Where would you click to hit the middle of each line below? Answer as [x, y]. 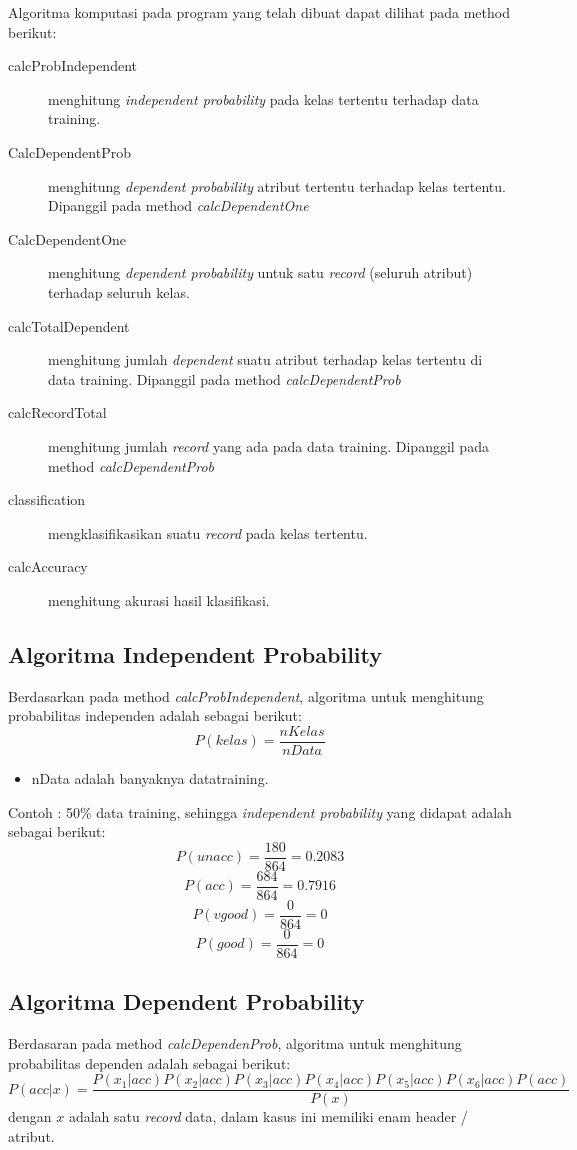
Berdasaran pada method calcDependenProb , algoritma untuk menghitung [235, 1043]
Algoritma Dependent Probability [186, 1001]
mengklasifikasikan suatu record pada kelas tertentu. [208, 532]
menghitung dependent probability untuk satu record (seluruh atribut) [260, 272]
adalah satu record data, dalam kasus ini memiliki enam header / [268, 1116]
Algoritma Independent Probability [195, 653]
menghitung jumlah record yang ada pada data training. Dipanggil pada [268, 445]
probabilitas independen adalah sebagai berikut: [155, 715]
